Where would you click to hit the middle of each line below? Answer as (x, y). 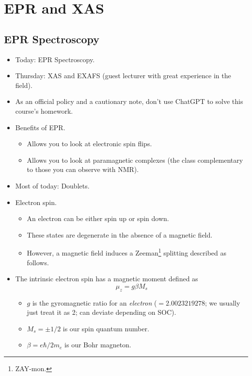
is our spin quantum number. (106, 328)
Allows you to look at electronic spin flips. (89, 144)
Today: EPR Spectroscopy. (55, 59)
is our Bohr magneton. (98, 345)
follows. (38, 262)
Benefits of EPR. (40, 127)
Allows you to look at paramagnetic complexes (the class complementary (135, 160)
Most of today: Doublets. (52, 185)
